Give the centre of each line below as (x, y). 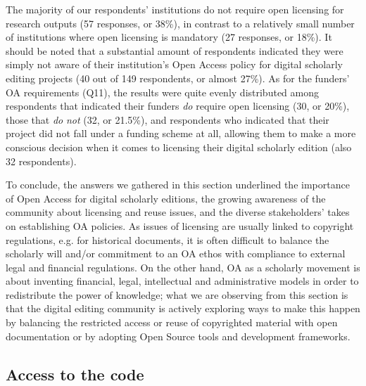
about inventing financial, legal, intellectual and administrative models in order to (182, 281)
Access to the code (75, 374)
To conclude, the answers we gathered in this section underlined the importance (178, 185)
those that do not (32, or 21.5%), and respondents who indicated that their (168, 119)
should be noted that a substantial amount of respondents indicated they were (175, 50)
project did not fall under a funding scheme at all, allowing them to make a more (181, 133)
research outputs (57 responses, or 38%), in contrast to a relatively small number (180, 23)
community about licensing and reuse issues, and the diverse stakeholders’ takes (178, 212)
